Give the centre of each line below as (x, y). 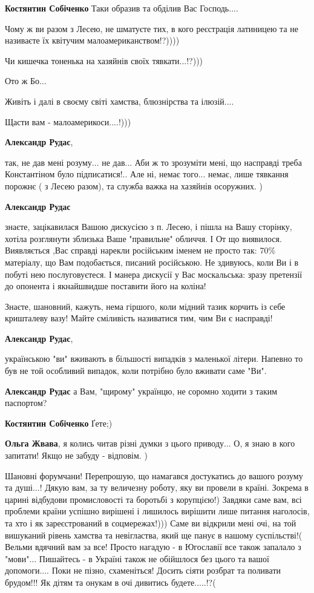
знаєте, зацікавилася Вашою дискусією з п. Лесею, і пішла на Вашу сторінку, (149, 227)
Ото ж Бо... (26, 81)
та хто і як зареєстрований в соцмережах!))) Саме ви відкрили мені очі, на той (151, 523)
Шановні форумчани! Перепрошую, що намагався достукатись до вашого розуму (154, 475)
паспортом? (26, 403)
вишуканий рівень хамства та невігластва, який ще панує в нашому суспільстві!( (154, 535)
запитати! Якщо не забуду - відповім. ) (76, 455)
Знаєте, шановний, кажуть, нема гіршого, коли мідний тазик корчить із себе (145, 306)
